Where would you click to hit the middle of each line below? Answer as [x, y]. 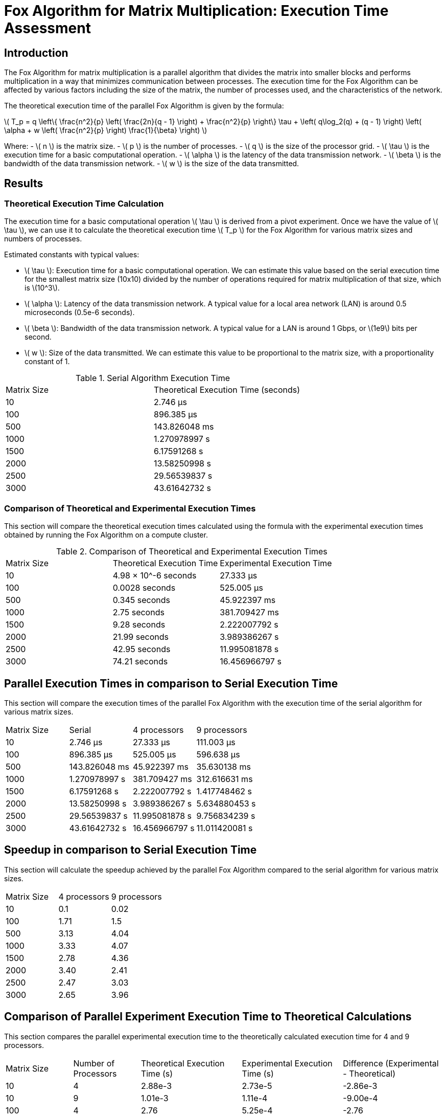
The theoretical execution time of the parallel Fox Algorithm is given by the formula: [144, 106]
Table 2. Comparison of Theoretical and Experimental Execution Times [192, 552]
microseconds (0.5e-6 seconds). [80, 313]
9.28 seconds [139, 625]
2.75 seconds [138, 612]
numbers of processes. [43, 239]
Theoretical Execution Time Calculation [84, 204]
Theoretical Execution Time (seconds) [227, 390]
